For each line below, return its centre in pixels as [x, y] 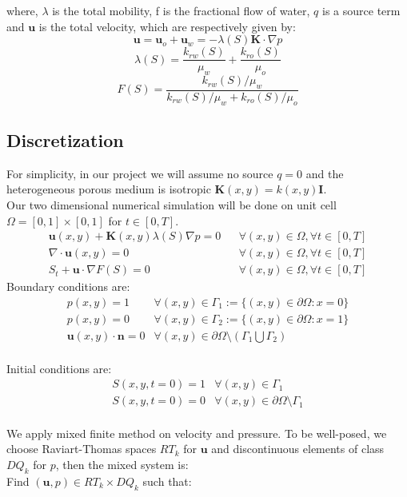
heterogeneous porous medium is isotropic [109, 189]
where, [22, 10]
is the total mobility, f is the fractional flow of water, [181, 10]
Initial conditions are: [59, 368]
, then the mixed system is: [122, 465]
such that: [167, 481]
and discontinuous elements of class [298, 449]
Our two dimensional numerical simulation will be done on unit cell [172, 205]
